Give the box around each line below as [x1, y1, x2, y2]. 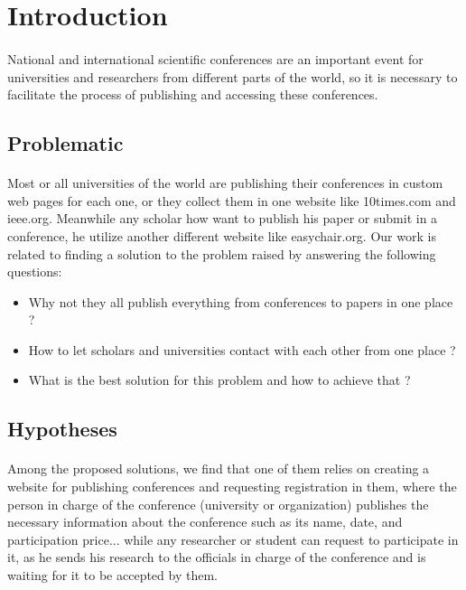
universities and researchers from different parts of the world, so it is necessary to [7, 67, 458, 86]
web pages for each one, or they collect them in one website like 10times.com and [7, 191, 456, 210]
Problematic [7, 129, 124, 157]
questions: [7, 262, 62, 281]
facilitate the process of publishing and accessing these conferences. [7, 85, 378, 104]
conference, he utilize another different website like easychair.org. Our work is [7, 226, 436, 245]
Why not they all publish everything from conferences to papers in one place [28, 292, 453, 311]
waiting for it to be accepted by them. [7, 566, 218, 584]
